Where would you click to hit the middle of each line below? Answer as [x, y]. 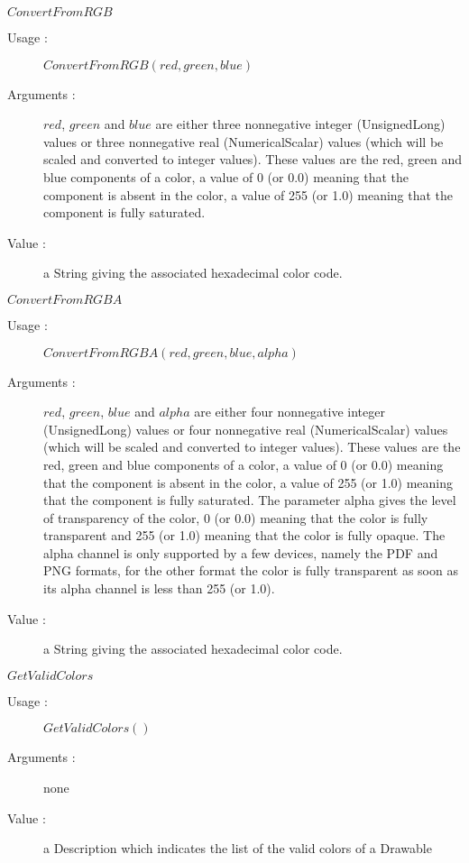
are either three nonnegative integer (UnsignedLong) [300, 124]
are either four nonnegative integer [290, 412]
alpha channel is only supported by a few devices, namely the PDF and [241, 552]
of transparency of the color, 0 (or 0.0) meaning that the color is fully [236, 517]
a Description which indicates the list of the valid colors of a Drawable [238, 848]
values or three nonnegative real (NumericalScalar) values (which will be [244, 141]
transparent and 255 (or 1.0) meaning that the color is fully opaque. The [244, 535]
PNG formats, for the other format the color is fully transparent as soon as [251, 570]
